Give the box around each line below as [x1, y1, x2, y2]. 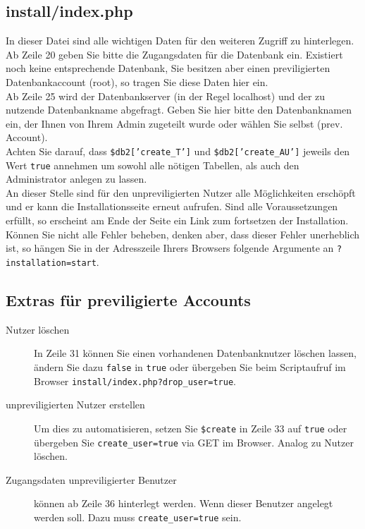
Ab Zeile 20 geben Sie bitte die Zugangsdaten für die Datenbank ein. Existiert [6, 47, 343, 61]
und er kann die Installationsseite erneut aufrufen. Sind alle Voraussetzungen [6, 199, 338, 214]
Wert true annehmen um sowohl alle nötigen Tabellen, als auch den [6, 157, 299, 172]
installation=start [6, 257, 97, 268]
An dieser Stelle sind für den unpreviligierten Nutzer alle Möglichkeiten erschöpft [6, 185, 356, 200]
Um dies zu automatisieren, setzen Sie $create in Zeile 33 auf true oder [34, 420, 347, 435]
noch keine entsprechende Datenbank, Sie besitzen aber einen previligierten [6, 61, 330, 75]
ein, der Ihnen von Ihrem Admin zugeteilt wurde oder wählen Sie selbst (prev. [6, 116, 343, 130]
